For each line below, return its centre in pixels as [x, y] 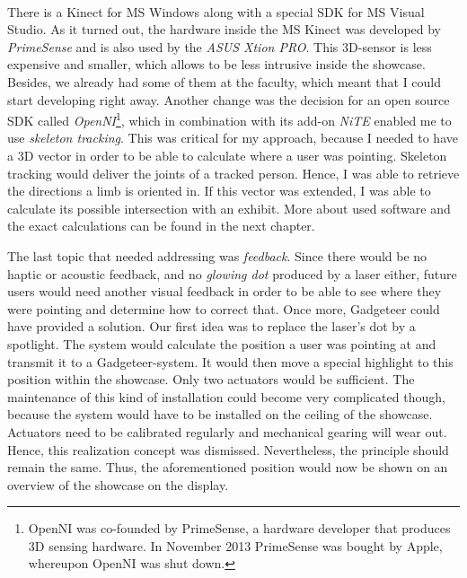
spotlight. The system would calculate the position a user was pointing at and [222, 343]
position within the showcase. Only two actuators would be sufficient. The [211, 379]
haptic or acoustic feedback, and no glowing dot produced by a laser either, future [232, 273]
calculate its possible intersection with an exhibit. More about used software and [229, 208]
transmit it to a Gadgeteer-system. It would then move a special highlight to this [230, 361]
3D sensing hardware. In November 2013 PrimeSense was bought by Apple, [235, 545]
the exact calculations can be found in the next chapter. [161, 226]
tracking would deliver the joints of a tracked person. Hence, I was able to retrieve [233, 173]
